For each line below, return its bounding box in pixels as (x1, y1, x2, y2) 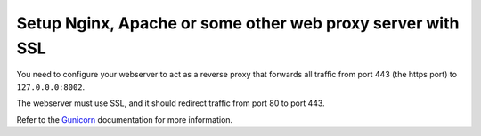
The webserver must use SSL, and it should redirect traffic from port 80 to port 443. (16, 98, 325, 108)
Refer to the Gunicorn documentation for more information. (16, 114, 233, 124)
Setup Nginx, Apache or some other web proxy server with (16, 13, 460, 33)
